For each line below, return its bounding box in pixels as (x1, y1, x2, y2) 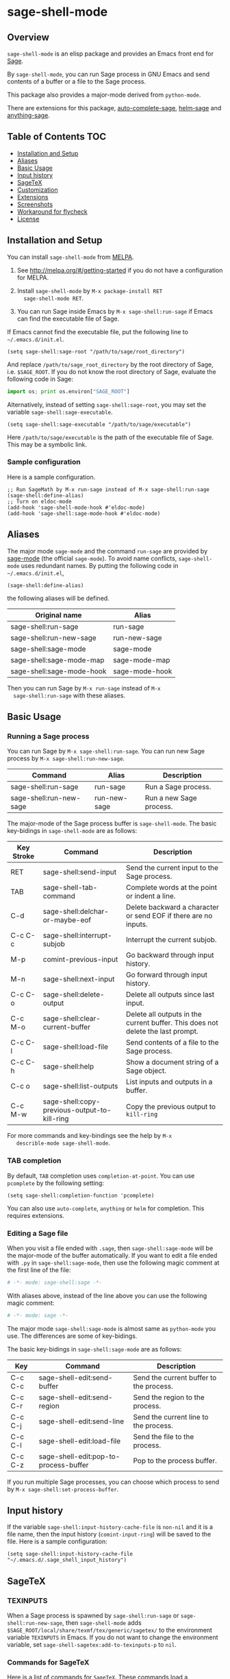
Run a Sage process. (144, 782, 212, 792)
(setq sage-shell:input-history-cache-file (7, 1551, 133, 1558)
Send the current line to (133, 1412, 209, 1421)
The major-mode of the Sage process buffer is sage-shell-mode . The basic (7, 819, 217, 828)
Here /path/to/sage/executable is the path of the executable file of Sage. (7, 433, 214, 441)
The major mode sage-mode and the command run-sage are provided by (7, 547, 208, 555)
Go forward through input (125, 970, 207, 980)
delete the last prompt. (125, 1027, 199, 1036)
